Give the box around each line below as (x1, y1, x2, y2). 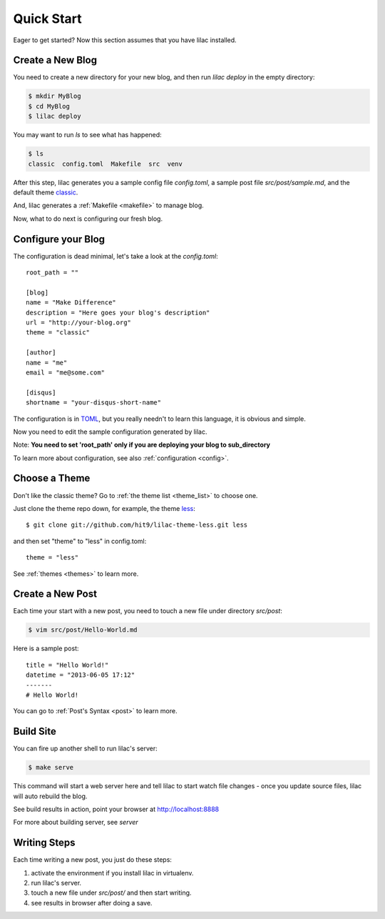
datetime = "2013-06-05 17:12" (26, 671, 135, 679)
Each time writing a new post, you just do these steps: (13, 855, 173, 864)
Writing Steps (13, 837, 76, 849)
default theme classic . (13, 188, 78, 197)
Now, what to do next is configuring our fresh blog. (13, 214, 163, 223)
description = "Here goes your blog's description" (26, 308, 210, 317)
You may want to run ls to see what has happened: (13, 131, 162, 139)
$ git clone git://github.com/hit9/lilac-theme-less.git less (26, 521, 248, 529)
